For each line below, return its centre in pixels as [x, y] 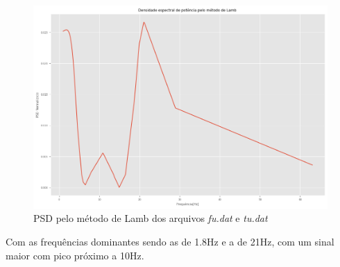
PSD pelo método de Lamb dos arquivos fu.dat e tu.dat [151, 218]
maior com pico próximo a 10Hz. [75, 255]
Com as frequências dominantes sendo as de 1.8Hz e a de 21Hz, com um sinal [170, 241]
